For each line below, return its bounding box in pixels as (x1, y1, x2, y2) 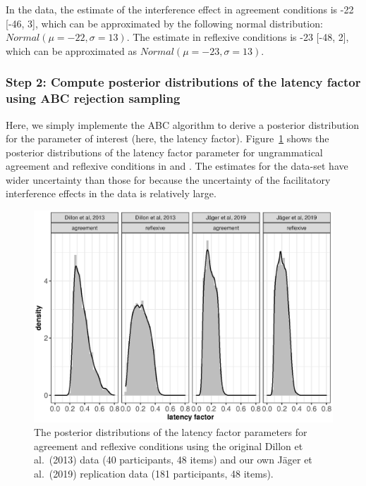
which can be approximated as (6, 43, 138, 58)
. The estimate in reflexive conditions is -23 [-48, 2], (126, 30, 349, 44)
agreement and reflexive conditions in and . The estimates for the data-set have (6, 158, 348, 173)
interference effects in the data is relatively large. (6, 186, 216, 201)
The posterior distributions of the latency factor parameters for (34, 425, 307, 440)
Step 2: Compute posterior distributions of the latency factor (6, 73, 361, 91)
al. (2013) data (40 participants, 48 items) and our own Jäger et (34, 452, 312, 467)
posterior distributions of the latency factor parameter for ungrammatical (6, 144, 323, 159)
